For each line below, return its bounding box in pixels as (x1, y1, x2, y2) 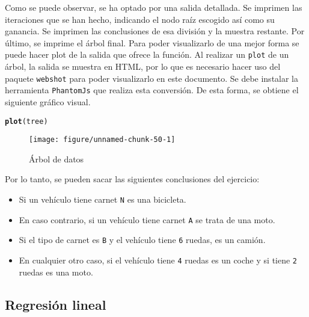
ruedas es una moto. (19, 265, 93, 278)
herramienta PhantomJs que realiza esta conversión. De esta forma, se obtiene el (5, 84, 299, 96)
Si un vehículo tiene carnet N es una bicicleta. (19, 193, 186, 206)
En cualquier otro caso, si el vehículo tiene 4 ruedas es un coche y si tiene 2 (19, 254, 298, 266)
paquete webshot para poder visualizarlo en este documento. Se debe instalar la (5, 72, 299, 84)
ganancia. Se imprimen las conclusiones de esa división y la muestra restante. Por (5, 25, 305, 37)
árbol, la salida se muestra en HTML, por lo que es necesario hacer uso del (5, 60, 281, 73)
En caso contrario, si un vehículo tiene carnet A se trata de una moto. (19, 213, 275, 226)
